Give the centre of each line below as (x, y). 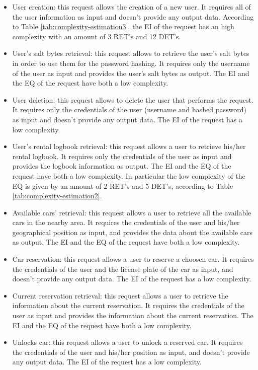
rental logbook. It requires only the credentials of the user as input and (122, 156)
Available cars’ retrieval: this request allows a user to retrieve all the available (132, 212)
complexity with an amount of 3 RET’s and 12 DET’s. (97, 36)
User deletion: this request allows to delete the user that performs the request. (133, 99)
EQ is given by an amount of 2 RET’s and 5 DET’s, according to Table (123, 186)
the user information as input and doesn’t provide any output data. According (133, 16)
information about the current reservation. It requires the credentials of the (128, 305)
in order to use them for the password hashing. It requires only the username (131, 63)
